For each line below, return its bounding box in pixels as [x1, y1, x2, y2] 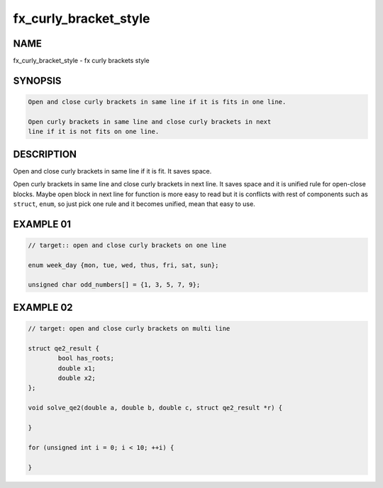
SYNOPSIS [13, 74, 62, 86]
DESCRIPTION [13, 148, 77, 160]
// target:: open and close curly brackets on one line [28, 241, 227, 249]
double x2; [57, 374, 96, 382]
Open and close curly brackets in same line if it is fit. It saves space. [13, 166, 212, 175]
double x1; [57, 364, 96, 372]
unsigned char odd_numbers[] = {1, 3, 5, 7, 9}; [28, 280, 201, 289]
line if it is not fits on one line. [28, 127, 160, 136]
